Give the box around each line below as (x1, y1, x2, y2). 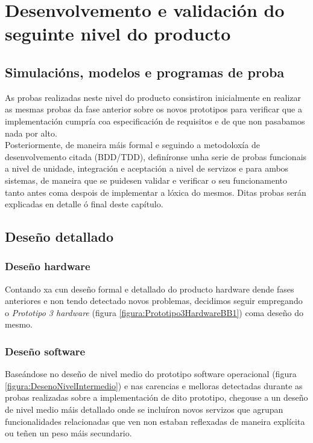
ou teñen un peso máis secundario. (5, 427, 132, 439)
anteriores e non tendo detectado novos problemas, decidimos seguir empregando (5, 294, 303, 307)
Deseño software (5, 344, 86, 358)
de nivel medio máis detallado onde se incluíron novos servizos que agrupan (5, 403, 283, 416)
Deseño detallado (5, 227, 113, 246)
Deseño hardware (5, 259, 90, 274)
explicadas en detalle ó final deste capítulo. (5, 198, 163, 210)
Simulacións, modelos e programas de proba (5, 62, 285, 81)
